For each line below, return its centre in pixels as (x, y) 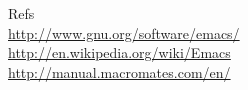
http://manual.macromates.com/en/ (119, 71)
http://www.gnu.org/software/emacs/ (124, 32)
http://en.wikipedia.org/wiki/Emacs (119, 52)
